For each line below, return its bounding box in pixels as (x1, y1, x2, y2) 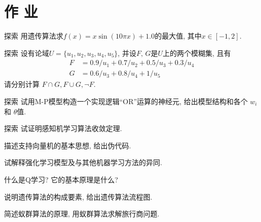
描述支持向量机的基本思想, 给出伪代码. (4, 140, 131, 150)
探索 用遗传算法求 (4, 30, 63, 41)
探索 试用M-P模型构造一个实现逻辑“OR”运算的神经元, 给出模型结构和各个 (4, 96, 248, 106)
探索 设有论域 (4, 47, 49, 58)
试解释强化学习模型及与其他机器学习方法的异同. (4, 157, 162, 168)
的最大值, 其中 (155, 30, 202, 41)
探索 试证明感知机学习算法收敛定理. (4, 123, 122, 134)
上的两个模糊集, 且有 (163, 47, 231, 58)
